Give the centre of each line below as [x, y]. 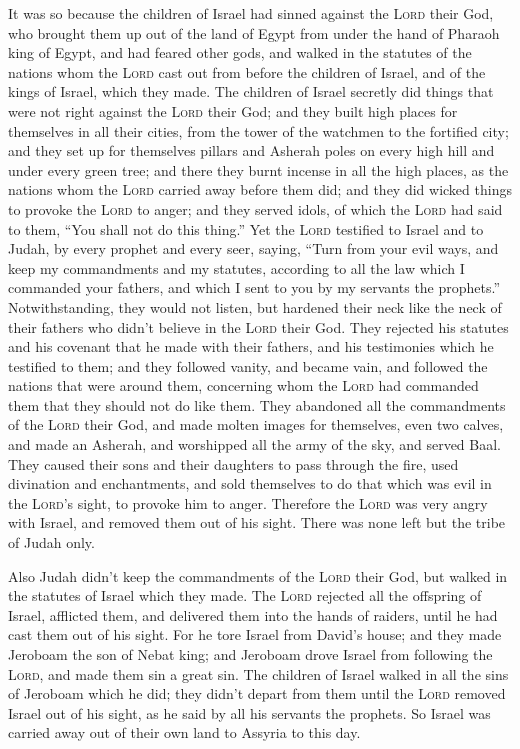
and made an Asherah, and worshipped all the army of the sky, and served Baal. [255, 444]
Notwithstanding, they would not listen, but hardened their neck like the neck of [255, 306]
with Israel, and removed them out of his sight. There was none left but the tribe [257, 522]
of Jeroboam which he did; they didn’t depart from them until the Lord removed [257, 693]
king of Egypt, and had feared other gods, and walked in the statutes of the [240, 52]
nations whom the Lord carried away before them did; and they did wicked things [260, 189]
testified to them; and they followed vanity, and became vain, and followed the [248, 365]
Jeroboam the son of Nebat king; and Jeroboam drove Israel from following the [250, 654]
